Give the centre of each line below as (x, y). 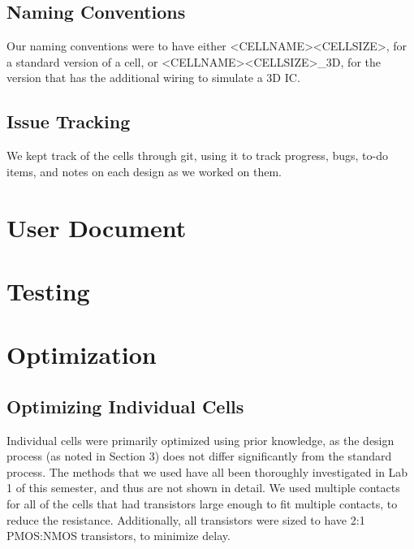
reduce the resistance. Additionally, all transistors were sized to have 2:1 (186, 519)
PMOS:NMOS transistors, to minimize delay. (119, 536)
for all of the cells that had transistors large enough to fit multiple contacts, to (202, 504)
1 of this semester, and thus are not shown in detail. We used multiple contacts (203, 488)
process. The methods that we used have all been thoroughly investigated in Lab (207, 471)
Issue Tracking (69, 121)
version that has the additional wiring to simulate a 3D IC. (153, 78)
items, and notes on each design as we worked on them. (144, 171)
